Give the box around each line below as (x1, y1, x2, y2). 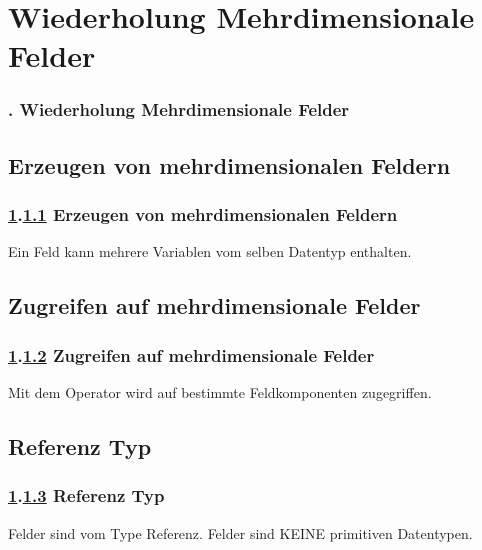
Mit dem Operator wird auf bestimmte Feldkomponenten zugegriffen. (8, 382, 432, 402)
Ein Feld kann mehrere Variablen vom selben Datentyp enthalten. (8, 241, 412, 262)
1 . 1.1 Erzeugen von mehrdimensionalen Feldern (8, 202, 398, 227)
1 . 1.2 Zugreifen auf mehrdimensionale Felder (8, 342, 375, 367)
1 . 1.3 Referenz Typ (8, 483, 165, 508)
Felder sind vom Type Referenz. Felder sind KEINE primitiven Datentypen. (8, 522, 473, 543)
